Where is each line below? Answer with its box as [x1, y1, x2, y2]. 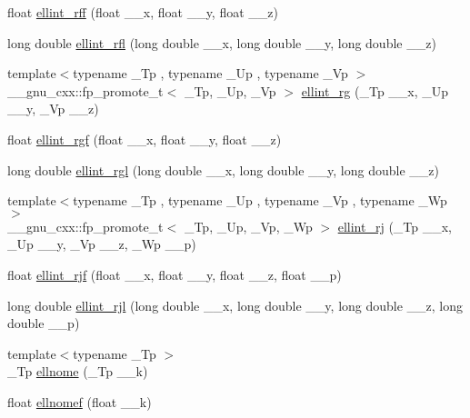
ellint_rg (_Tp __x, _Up [301, 81, 449, 100]
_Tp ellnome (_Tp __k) [7, 362, 148, 381]
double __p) [7, 313, 80, 333]
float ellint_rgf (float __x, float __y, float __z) [7, 129, 282, 148]
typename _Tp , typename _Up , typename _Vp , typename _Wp [73, 191, 447, 210]
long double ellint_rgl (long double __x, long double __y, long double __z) [7, 160, 439, 179]
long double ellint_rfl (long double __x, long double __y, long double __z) [7, 33, 436, 52]
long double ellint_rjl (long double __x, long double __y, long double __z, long [7, 295, 464, 314]
